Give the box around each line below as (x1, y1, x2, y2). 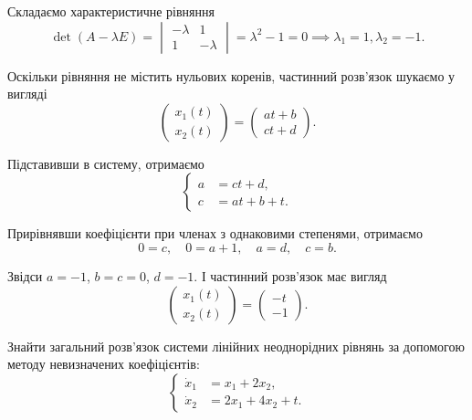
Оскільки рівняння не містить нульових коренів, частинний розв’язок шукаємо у (7, 66, 456, 85)
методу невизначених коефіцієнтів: (7, 354, 200, 373)
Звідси (7, 266, 43, 285)
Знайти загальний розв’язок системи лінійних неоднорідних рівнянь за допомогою (7, 336, 465, 355)
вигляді (7, 84, 47, 103)
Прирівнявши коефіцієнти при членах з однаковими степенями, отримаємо (7, 224, 423, 243)
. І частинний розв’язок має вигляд (194, 266, 387, 285)
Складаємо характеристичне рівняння (7, 2, 215, 20)
